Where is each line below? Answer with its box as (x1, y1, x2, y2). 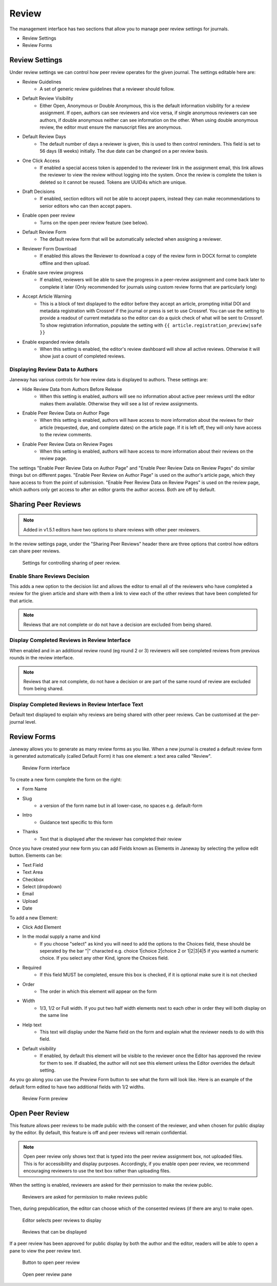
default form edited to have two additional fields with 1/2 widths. (9, 1083, 145, 1090)
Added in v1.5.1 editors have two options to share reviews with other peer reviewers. (23, 526, 201, 532)
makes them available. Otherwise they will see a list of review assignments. (39, 400, 199, 406)
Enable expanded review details (22, 338, 90, 345)
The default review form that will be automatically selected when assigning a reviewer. (39, 236, 222, 242)
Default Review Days (22, 134, 66, 140)
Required (22, 964, 42, 971)
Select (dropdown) (22, 883, 62, 889)
